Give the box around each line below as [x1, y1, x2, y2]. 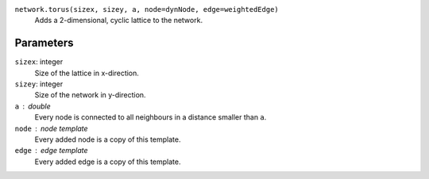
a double [14, 101, 51, 111]
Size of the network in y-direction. [34, 90, 146, 100]
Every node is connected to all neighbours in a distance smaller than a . [34, 112, 267, 122]
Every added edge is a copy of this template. [34, 157, 181, 166]
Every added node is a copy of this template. [34, 135, 181, 144]
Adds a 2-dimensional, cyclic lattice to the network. [34, 16, 203, 25]
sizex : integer [14, 57, 64, 67]
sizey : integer [14, 79, 64, 89]
